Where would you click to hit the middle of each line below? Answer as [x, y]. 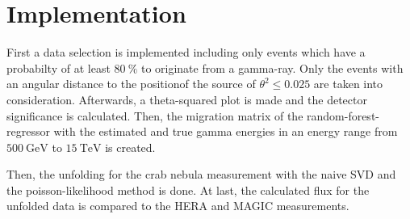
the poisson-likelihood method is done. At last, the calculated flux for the [188, 190]
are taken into [348, 84]
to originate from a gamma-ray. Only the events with [272, 67]
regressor [28, 131]
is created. [130, 147]
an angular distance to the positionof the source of [131, 84]
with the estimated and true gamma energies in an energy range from [226, 131]
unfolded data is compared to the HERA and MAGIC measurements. [178, 206]
